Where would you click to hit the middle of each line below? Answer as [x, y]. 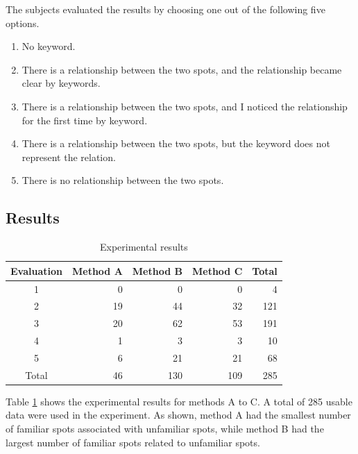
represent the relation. [69, 157]
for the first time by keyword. [85, 120]
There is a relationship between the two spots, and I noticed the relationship [185, 106]
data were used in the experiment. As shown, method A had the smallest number [178, 415]
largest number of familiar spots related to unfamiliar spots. [133, 442]
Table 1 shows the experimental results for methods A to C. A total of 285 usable [179, 401]
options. [23, 23]
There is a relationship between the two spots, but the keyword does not [176, 143]
